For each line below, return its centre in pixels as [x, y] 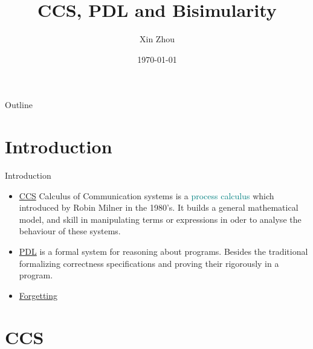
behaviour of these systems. [70, 231]
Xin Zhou [157, 39]
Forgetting [38, 295]
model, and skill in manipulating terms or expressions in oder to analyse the [160, 219]
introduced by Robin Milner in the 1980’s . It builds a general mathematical [159, 207]
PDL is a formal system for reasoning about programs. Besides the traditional [163, 251]
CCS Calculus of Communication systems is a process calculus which [147, 195]
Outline [19, 105]
